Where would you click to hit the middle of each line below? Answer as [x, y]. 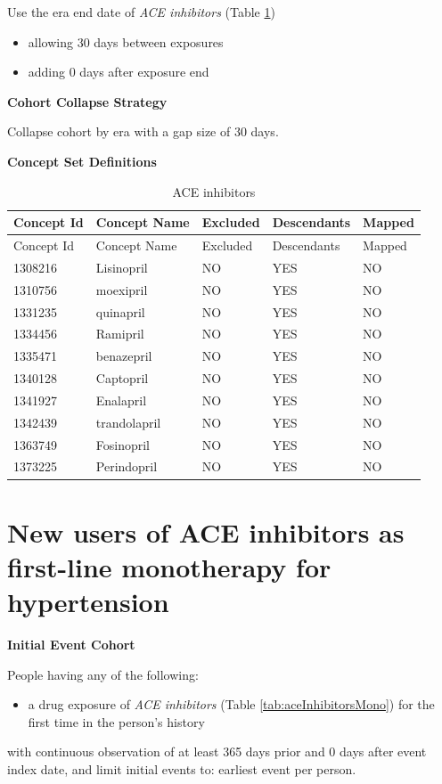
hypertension [88, 602]
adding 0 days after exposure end [119, 72]
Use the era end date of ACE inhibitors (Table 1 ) [141, 12]
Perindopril [127, 466]
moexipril [122, 289]
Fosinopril [123, 444]
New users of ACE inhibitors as [206, 531]
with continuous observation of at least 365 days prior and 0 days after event [217, 751]
